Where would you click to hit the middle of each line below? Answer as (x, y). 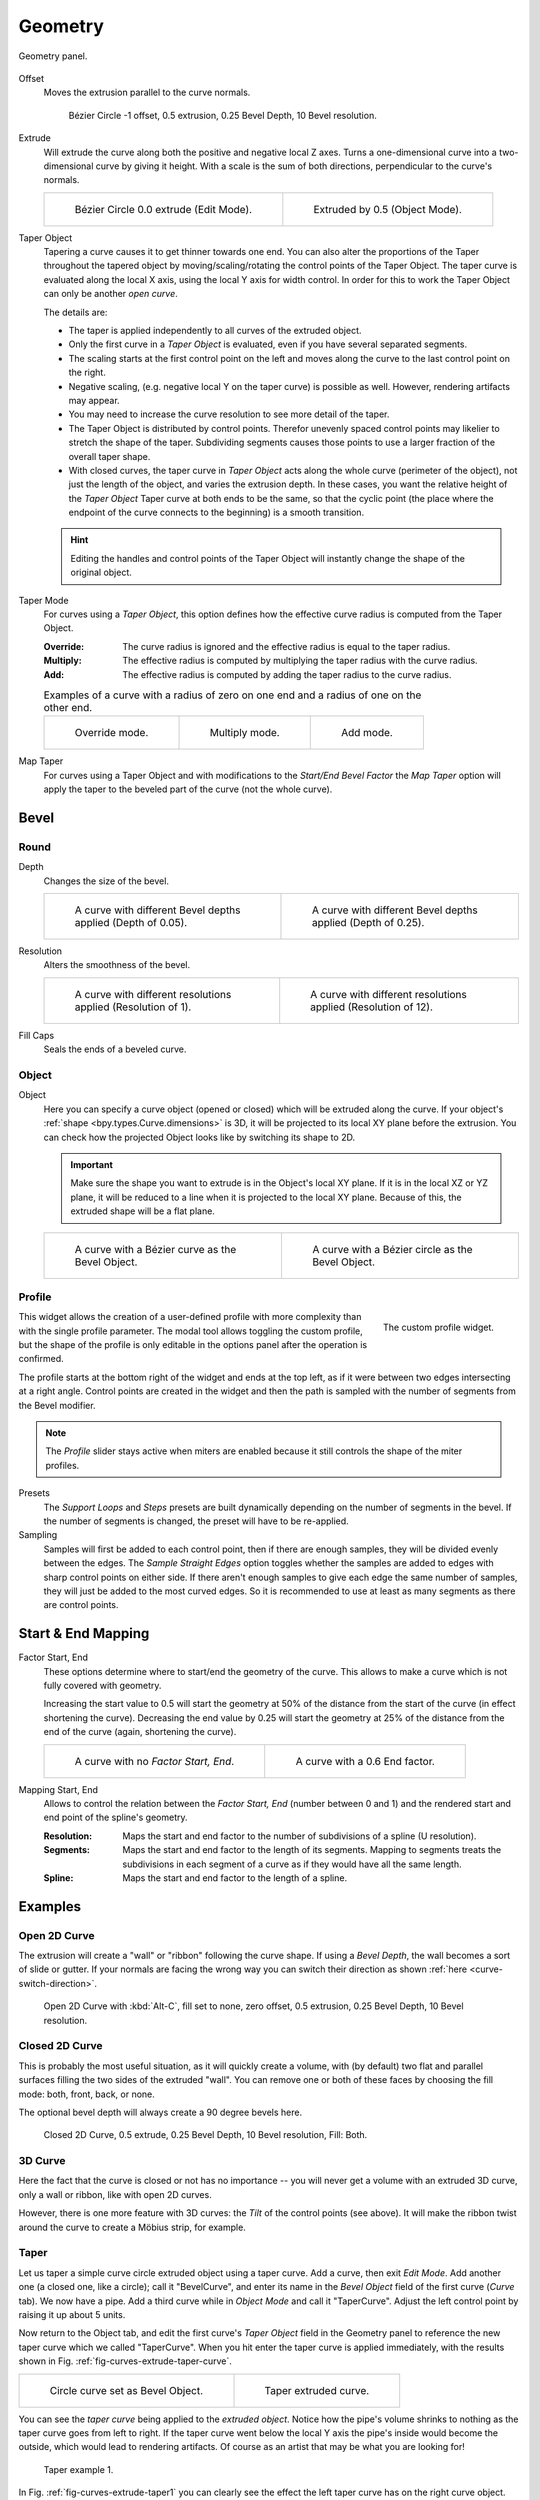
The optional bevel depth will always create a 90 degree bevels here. (160, 2112)
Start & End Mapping (84, 1633)
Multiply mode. (244, 733)
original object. (101, 572)
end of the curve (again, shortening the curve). (140, 1732)
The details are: (75, 312)
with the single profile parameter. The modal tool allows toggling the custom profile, (191, 1331)
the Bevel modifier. (57, 1405)
